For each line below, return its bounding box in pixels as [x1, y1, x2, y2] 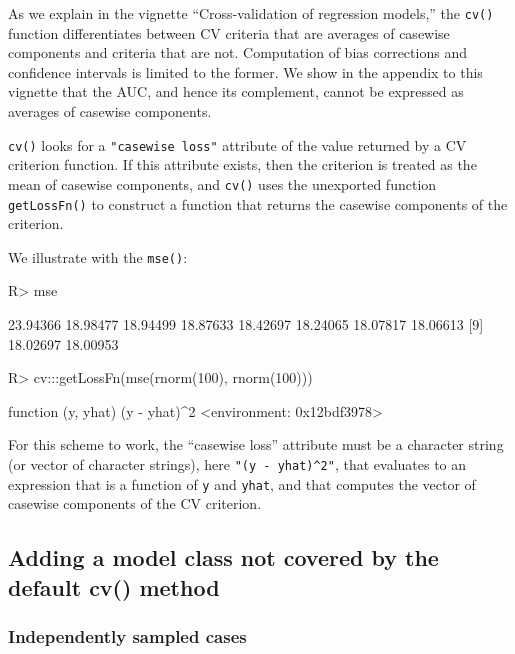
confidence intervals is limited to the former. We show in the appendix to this [8, 61, 483, 82]
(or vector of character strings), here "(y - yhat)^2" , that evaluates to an [8, 454, 467, 474]
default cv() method [8, 571, 220, 602]
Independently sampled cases [8, 624, 247, 648]
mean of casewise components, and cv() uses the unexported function [8, 173, 437, 194]
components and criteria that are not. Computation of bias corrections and [8, 42, 467, 63]
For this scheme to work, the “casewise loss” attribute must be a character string [8, 434, 504, 455]
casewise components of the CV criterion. [8, 493, 262, 514]
